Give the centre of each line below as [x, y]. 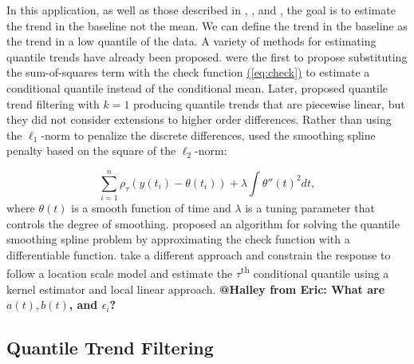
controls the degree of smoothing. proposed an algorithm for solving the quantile [203, 223]
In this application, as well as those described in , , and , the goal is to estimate [201, 10]
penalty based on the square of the [91, 150]
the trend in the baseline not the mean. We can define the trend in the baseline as [207, 25]
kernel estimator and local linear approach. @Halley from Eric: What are [196, 289]
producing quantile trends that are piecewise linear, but [269, 103]
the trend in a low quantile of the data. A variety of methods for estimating [191, 41]
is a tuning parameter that [310, 208]
